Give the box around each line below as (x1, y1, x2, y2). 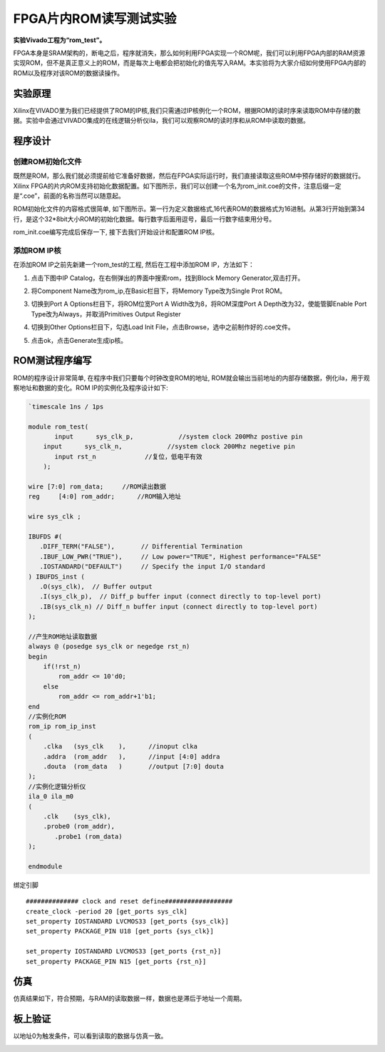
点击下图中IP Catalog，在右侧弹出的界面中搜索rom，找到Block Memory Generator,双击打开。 (31, 274, 304, 282)
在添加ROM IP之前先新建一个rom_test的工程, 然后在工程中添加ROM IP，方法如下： (13, 261, 255, 269)
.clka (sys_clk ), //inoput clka (43, 743, 197, 751)
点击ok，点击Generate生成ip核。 (31, 336, 128, 344)
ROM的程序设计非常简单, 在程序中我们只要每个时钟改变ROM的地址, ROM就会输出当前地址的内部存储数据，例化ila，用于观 (13, 374, 370, 382)
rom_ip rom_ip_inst (28, 722, 96, 731)
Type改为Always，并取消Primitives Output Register (31, 309, 181, 318)
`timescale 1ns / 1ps (28, 402, 104, 411)
